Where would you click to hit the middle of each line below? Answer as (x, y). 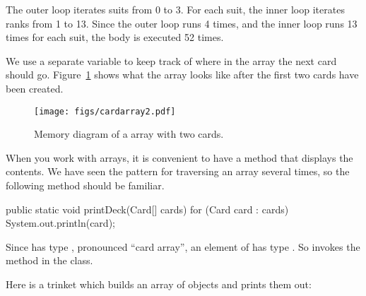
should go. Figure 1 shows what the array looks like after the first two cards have (182, 75)
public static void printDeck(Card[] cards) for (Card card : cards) (147, 209)
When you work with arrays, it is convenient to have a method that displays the (179, 157)
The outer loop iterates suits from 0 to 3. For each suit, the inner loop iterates (175, 9)
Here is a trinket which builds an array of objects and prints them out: (159, 284)
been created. (35, 88)
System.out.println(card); (60, 223)
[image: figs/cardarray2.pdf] (105, 111)
